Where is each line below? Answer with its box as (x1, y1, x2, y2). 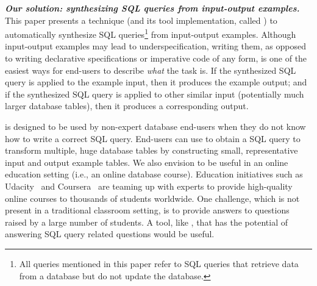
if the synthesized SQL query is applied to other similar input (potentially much (5, 87, 304, 100)
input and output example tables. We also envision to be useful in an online (5, 156, 288, 168)
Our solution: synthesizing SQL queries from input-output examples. (5, 2, 300, 14)
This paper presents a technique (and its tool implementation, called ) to (5, 13, 277, 26)
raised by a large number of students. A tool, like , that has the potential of (5, 215, 288, 228)
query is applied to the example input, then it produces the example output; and (5, 76, 307, 88)
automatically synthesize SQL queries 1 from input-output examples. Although (5, 26, 296, 40)
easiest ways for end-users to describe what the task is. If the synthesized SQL (5, 63, 296, 76)
